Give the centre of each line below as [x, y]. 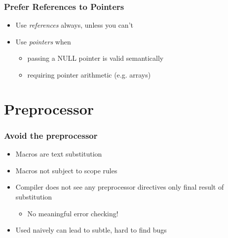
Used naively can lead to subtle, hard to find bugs [91, 230]
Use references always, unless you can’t [74, 25]
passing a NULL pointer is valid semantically [95, 58]
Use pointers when [43, 41]
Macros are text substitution [59, 154]
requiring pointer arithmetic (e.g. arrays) [89, 75]
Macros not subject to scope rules [66, 170]
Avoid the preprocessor [51, 135]
